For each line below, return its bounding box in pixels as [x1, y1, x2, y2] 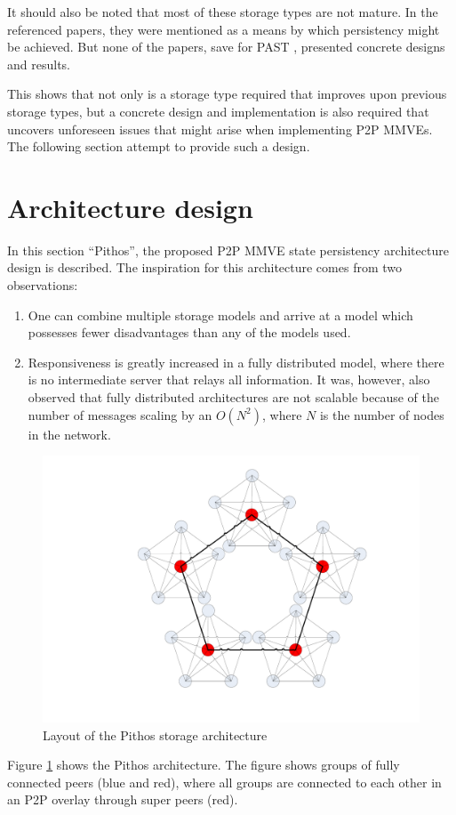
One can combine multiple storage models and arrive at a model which [28, 305, 413, 324]
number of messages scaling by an [28, 405, 212, 424]
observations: [7, 276, 78, 295]
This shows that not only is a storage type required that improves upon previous [7, 85, 447, 103]
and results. [7, 54, 70, 73]
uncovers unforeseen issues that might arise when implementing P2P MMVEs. [7, 119, 433, 138]
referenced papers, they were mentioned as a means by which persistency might [7, 20, 440, 38]
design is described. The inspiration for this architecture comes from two [7, 258, 403, 277]
